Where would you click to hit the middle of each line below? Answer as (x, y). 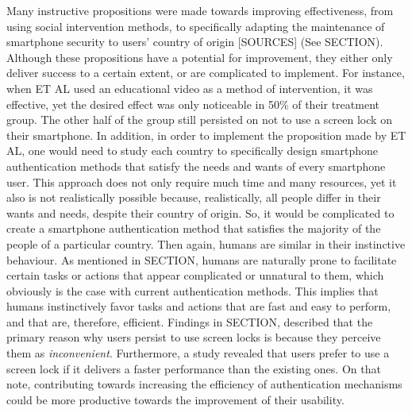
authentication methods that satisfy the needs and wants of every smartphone (196, 166)
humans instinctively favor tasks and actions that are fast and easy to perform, (199, 306)
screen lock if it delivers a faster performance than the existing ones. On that (194, 368)
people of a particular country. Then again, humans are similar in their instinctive (206, 243)
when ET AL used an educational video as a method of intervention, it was (190, 88)
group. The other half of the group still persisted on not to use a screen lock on (199, 120)
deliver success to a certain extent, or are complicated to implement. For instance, (206, 73)
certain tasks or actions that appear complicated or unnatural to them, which (195, 275)
